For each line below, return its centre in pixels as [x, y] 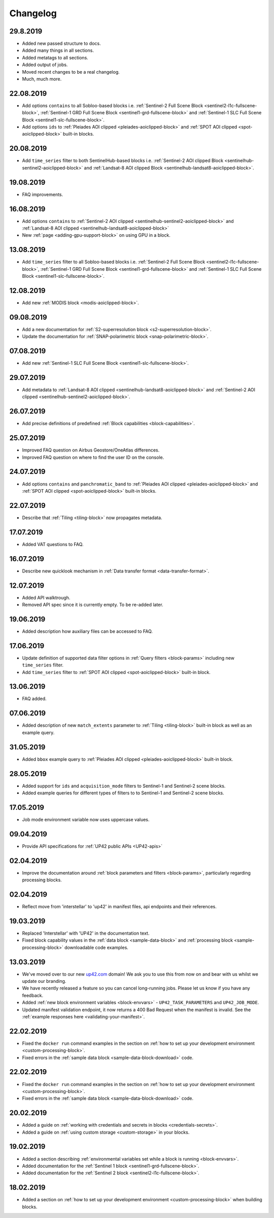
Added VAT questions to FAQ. [53, 544]
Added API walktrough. [46, 597]
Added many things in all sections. [58, 50]
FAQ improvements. [43, 194]
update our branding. [44, 981]
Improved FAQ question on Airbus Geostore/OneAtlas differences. [91, 450]
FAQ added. [34, 699]
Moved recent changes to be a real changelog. [71, 72]
